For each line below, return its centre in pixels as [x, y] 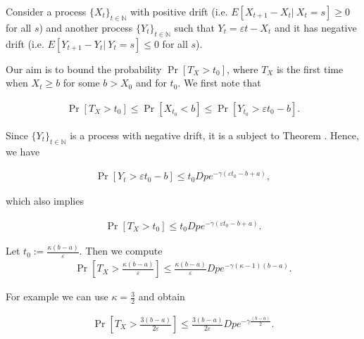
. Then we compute [121, 251]
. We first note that [219, 83]
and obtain [162, 296]
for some [81, 83]
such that [194, 27]
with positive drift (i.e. [179, 11]
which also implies [45, 201]
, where [243, 69]
